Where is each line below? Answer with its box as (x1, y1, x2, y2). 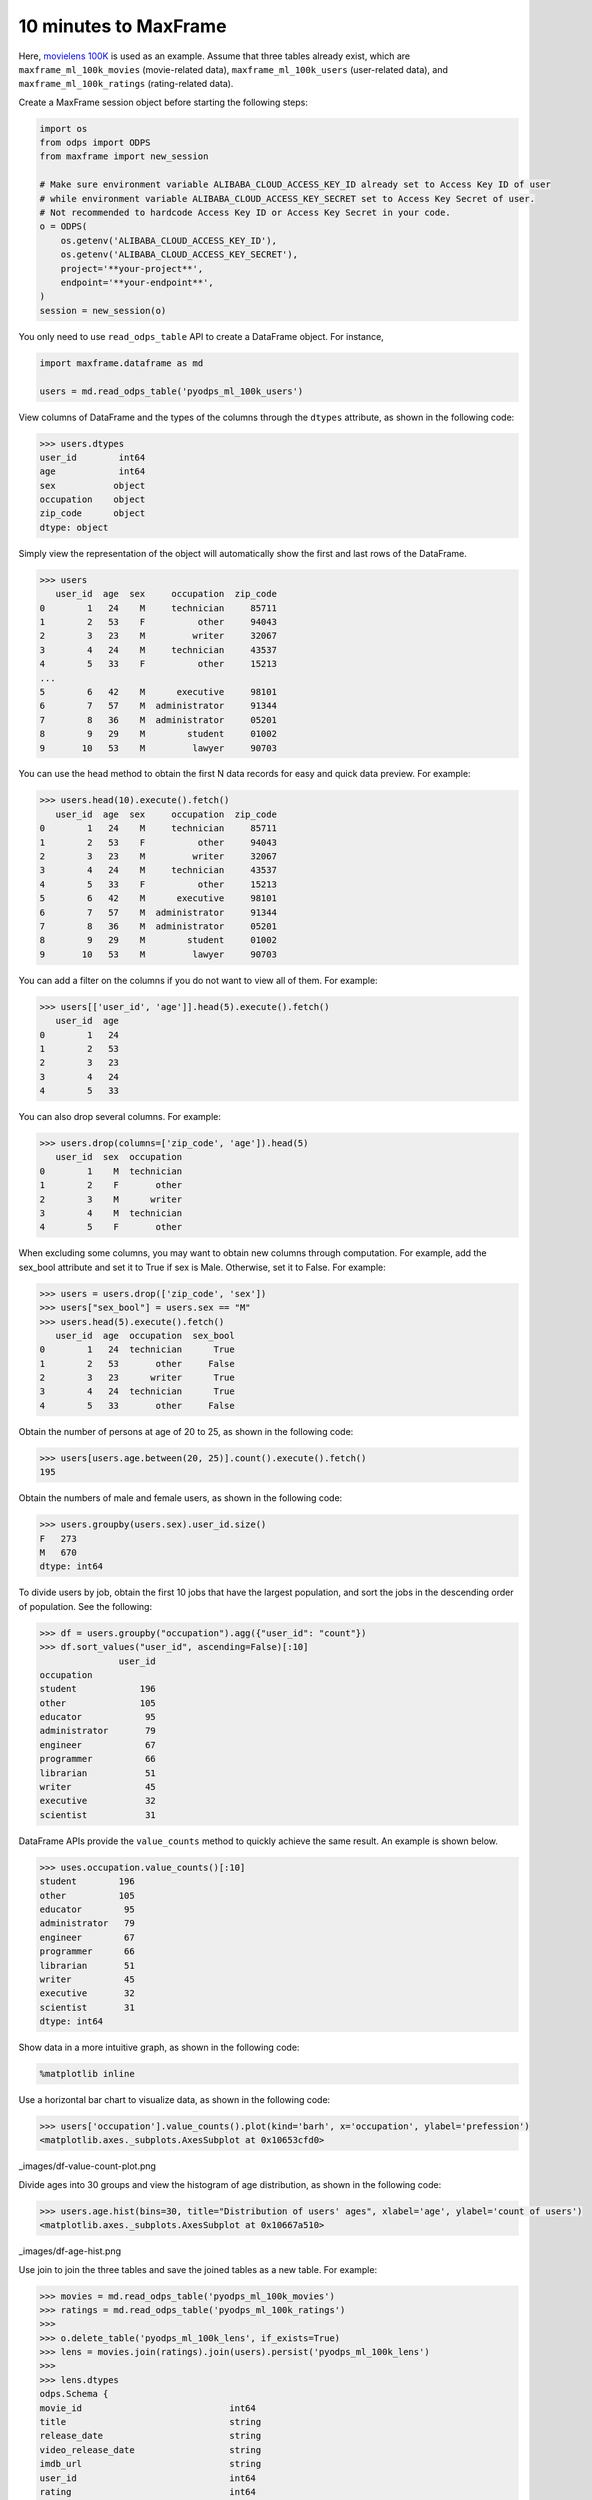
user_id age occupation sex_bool (55, 1330, 235, 1341)
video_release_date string (39, 2444, 262, 2455)
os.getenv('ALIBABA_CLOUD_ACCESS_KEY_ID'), (60, 235, 277, 246)
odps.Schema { (39, 2388, 109, 2400)
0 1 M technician (39, 1165, 183, 1177)
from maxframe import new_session (39, 151, 209, 162)
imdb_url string (39, 2458, 262, 2470)
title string (39, 2416, 262, 2428)
